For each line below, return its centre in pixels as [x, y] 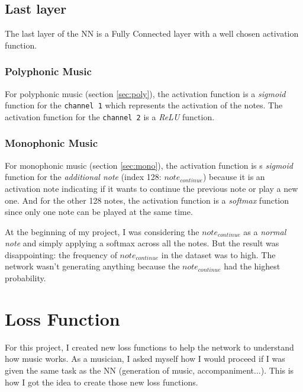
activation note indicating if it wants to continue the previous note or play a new [151, 188]
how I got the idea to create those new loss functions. [101, 382]
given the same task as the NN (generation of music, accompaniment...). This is [149, 370]
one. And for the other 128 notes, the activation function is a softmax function [147, 200]
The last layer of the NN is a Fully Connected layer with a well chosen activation [152, 33]
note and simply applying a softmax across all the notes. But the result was [142, 243]
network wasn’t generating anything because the [92, 266]
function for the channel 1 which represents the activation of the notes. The [144, 105]
